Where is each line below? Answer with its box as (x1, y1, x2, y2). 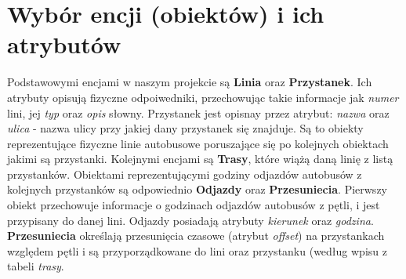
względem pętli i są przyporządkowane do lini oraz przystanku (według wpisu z (7, 242, 387, 259)
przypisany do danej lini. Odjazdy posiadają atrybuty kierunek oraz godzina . (7, 212, 374, 228)
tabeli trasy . (7, 258, 64, 274)
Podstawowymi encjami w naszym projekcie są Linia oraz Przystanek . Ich (7, 74, 372, 90)
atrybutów (7, 28, 121, 60)
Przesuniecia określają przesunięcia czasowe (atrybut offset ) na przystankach (7, 227, 385, 244)
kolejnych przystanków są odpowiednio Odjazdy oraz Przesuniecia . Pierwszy (7, 181, 387, 197)
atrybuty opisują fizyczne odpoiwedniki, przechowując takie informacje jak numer (7, 89, 399, 105)
